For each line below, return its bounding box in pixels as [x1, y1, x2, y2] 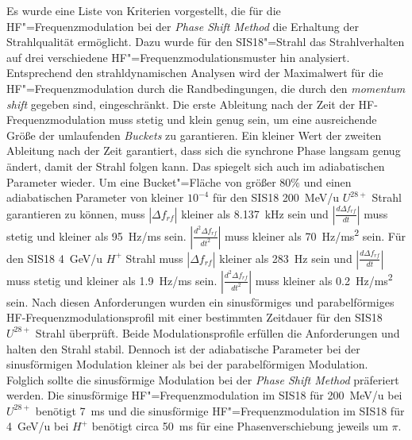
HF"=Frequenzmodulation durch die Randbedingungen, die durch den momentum [6, 79, 406, 96]
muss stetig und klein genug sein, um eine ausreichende [109, 111, 377, 128]
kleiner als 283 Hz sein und [219, 249, 352, 266]
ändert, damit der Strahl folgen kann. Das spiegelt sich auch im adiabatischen [6, 157, 385, 174]
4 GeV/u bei [6, 418, 69, 434]
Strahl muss [125, 249, 183, 266]
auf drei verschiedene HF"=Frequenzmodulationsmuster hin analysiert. [6, 48, 350, 65]
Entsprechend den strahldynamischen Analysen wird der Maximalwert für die [6, 64, 383, 81]
